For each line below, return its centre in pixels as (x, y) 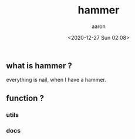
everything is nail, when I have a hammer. (56, 80)
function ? (25, 98)
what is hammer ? (39, 66)
